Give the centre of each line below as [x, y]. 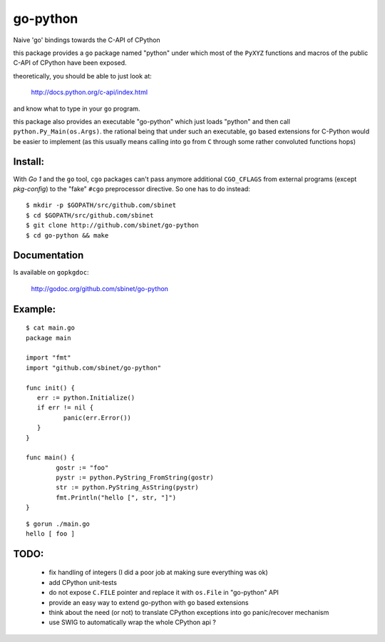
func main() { [50, 458]
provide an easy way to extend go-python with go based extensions [149, 602]
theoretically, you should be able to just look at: [83, 76]
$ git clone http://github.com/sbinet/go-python [112, 225]
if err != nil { [65, 408]
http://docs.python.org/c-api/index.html [89, 92]
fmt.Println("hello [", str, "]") [116, 497]
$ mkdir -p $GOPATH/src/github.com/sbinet [101, 205]
